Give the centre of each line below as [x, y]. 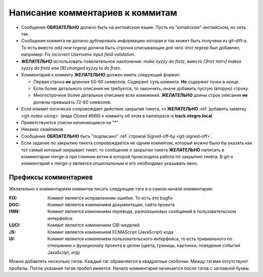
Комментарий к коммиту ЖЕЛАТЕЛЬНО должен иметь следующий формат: [101, 75]
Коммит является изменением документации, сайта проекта [111, 205]
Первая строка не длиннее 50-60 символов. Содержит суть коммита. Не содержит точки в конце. [137, 82]
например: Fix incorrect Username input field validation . [78, 55]
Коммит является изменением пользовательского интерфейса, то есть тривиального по [140, 239]
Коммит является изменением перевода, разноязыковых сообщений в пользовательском [142, 211]
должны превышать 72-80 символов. [72, 102]
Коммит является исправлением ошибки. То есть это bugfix [110, 198]
